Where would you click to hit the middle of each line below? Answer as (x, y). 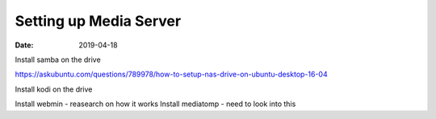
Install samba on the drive (58, 59)
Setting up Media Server (98, 21)
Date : (24, 45)
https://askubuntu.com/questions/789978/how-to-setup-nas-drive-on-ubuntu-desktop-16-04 (171, 74)
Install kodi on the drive (54, 89)
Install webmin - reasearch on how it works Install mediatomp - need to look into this (155, 104)
